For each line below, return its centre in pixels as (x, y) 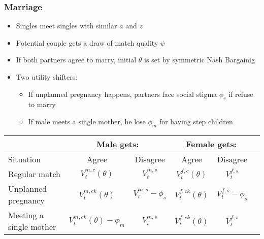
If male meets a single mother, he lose (87, 121)
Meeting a (26, 215)
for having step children (196, 121)
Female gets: (211, 144)
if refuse (241, 94)
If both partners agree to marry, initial (76, 60)
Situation (25, 159)
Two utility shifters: (47, 77)
